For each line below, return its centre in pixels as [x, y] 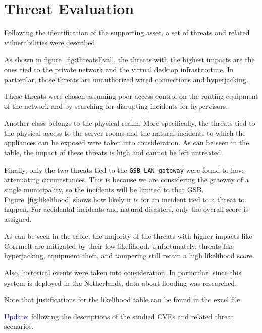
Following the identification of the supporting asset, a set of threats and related [127, 33]
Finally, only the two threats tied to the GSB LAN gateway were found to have [124, 169]
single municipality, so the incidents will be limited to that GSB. [104, 189]
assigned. [18, 219]
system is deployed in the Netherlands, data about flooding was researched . [121, 282]
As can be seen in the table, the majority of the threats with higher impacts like [128, 236]
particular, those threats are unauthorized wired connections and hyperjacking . [126, 79]
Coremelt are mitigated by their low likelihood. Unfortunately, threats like [119, 245]
